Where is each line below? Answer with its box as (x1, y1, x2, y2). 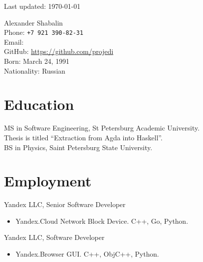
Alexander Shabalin (4, 17, 63, 27)
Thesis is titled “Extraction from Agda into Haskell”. (4, 132, 163, 142)
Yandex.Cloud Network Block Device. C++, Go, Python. (15, 215, 188, 226)
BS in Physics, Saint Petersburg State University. (4, 142, 152, 152)
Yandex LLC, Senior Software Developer (4, 199, 126, 210)
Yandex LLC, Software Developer (4, 232, 105, 242)
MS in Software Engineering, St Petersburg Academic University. (4, 123, 200, 133)
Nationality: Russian (4, 65, 65, 76)
